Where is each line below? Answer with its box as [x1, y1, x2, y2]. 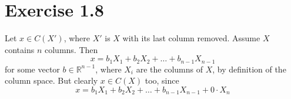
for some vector [5, 62, 60, 75]
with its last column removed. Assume [122, 32, 260, 44]
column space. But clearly [5, 74, 98, 87]
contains [5, 43, 35, 55]
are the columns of [136, 62, 203, 75]
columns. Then [44, 43, 98, 55]
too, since [145, 74, 179, 87]
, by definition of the [212, 62, 286, 75]
